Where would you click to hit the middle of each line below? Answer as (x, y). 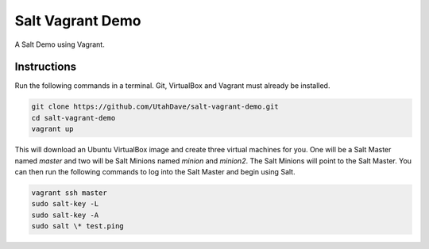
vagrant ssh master (69, 193)
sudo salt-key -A (65, 215)
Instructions (46, 67)
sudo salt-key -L (65, 204)
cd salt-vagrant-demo (73, 118)
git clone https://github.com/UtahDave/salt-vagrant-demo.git (155, 107)
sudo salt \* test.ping (78, 226)
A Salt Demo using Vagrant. (60, 44)
